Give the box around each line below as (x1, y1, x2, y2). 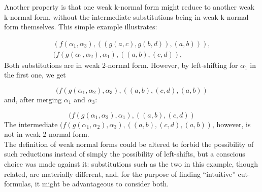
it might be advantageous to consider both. (35, 178, 169, 189)
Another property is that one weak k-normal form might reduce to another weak (4, 2, 255, 12)
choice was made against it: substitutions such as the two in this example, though (4, 159, 258, 169)
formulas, (4, 178, 33, 189)
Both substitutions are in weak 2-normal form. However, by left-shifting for (4, 59, 238, 70)
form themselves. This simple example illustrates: (4, 21, 157, 32)
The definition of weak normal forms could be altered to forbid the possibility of (4, 138, 254, 149)
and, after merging (4, 94, 62, 105)
